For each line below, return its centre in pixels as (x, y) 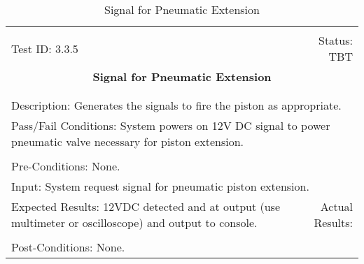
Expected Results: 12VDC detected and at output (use (146, 206)
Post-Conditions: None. (68, 247)
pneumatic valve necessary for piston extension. (127, 141)
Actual (336, 206)
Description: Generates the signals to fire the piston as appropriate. (176, 105)
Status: (336, 40)
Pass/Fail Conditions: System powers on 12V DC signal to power (171, 125)
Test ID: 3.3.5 (45, 48)
